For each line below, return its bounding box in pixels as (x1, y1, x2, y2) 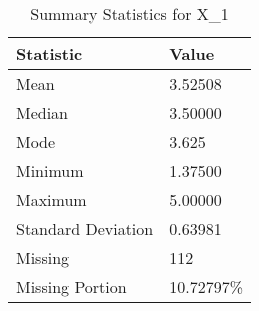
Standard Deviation (16, 217, 154, 240)
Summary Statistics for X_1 (30, 2, 229, 25)
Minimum (16, 159, 84, 182)
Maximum (16, 188, 87, 211)
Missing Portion (16, 275, 127, 298)
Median (16, 101, 69, 124)
